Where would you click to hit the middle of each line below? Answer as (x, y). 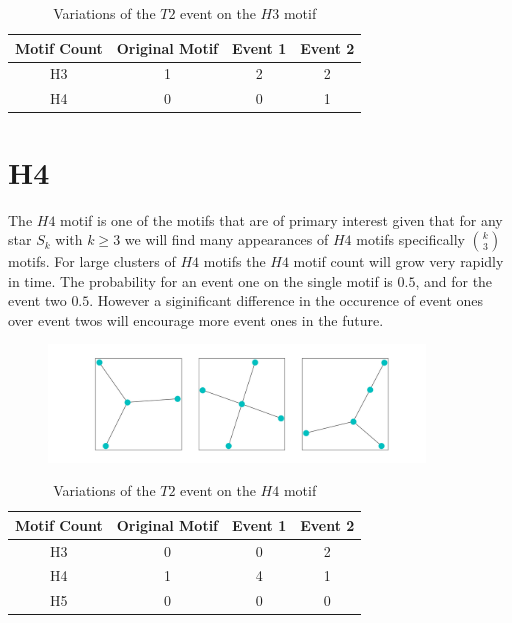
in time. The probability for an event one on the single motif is (200, 280)
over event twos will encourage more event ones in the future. (196, 319)
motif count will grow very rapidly (398, 261)
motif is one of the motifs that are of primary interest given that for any (281, 219)
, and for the (454, 280)
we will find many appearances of (226, 239)
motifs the (234, 261)
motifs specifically (410, 239)
